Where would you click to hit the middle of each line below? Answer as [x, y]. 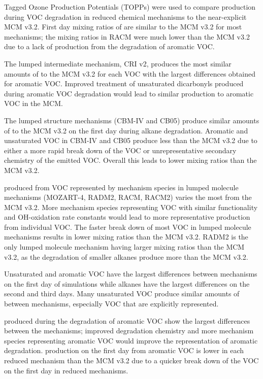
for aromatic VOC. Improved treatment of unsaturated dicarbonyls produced [124, 83]
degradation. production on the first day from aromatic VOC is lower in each [124, 350]
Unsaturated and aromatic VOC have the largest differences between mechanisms [131, 274]
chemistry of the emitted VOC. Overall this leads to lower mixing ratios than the [130, 160]
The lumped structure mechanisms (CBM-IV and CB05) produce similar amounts [132, 120]
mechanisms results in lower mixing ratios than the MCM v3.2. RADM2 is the [126, 237]
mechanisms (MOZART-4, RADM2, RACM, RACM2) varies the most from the [128, 197]
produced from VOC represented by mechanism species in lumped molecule [121, 187]
